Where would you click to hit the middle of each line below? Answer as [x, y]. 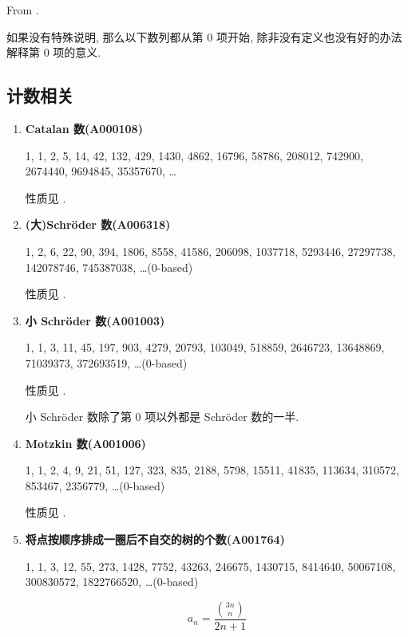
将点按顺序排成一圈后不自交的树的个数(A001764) [155, 539]
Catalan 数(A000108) [84, 128]
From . [23, 10]
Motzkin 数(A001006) [85, 443]
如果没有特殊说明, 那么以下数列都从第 [105, 36]
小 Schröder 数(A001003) [95, 320]
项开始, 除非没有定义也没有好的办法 [309, 36]
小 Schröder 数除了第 [78, 417]
